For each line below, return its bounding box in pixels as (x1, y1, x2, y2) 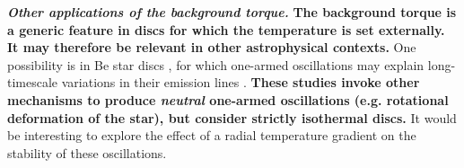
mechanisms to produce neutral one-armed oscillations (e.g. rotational (7, 90, 449, 109)
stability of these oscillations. (7, 143, 167, 162)
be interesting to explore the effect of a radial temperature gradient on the (7, 126, 416, 145)
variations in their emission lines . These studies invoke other (61, 73, 420, 92)
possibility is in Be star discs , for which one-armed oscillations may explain (7, 55, 425, 74)
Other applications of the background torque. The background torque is (7, 3, 457, 21)
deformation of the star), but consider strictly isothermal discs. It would (7, 108, 457, 127)
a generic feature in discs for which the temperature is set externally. (7, 20, 445, 39)
